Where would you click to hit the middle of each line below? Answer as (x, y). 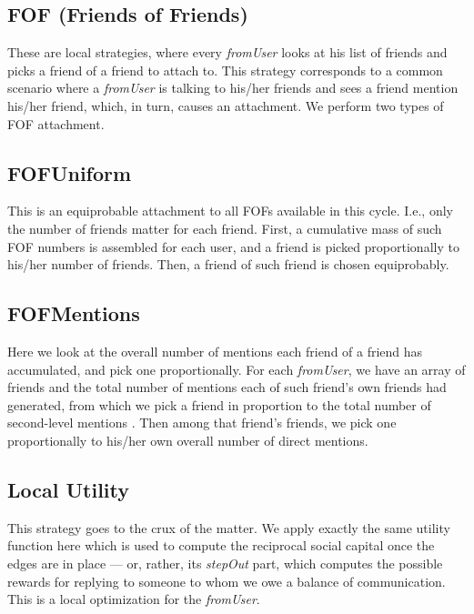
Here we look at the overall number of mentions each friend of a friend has (215, 351)
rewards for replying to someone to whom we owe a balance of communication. (227, 581)
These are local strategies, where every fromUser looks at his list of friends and (227, 52)
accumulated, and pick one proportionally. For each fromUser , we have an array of (237, 369)
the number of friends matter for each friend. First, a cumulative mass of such (225, 228)
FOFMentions (74, 313)
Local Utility (69, 489)
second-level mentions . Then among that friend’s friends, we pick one (202, 423)
